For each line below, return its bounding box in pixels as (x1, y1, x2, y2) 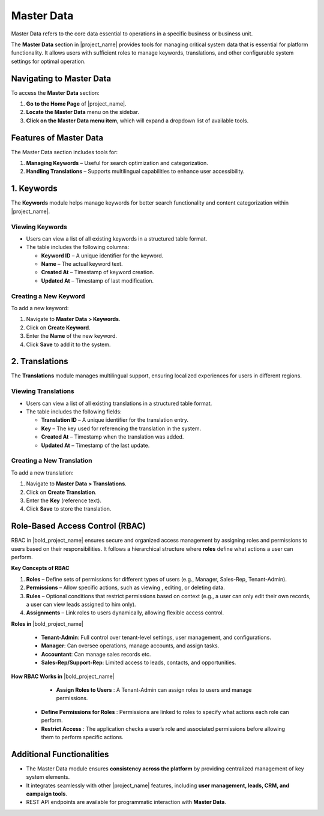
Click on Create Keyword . (26, 324, 91, 331)
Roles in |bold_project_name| (11, 620, 84, 627)
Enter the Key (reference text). (26, 497, 102, 504)
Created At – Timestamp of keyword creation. (41, 269, 155, 276)
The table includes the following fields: (26, 408, 122, 415)
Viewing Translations (11, 387, 74, 395)
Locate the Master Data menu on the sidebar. (26, 109, 140, 116)
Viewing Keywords (11, 223, 67, 231)
